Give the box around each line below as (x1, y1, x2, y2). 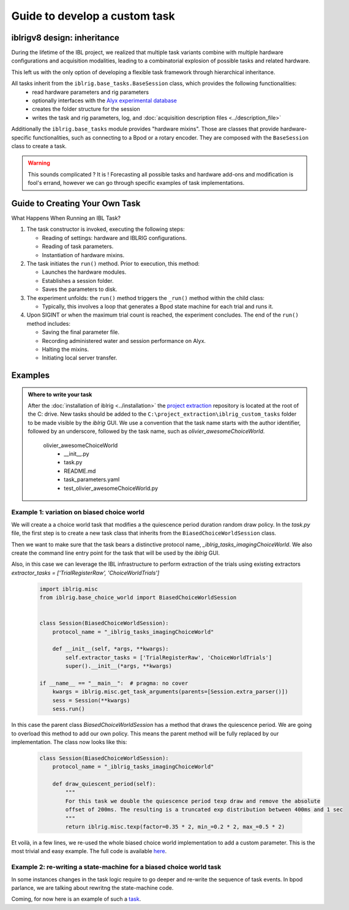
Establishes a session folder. (42, 277, 114, 284)
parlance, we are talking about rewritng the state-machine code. (11, 884, 174, 891)
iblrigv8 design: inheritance (11, 32, 119, 43)
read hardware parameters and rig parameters (32, 88, 149, 96)
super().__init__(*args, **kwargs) (65, 663, 173, 670)
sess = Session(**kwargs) (52, 697, 130, 704)
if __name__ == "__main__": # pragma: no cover (39, 680, 189, 686)
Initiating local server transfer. (42, 354, 118, 361)
